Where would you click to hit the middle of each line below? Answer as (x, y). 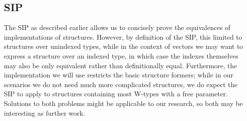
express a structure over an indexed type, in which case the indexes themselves (121, 55)
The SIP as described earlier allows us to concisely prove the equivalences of (117, 27)
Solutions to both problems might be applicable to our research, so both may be (123, 103)
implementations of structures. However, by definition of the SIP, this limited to (123, 37)
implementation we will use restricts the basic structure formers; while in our (119, 75)
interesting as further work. (44, 113)
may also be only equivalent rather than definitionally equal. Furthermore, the (121, 65)
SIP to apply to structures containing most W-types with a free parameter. (116, 94)
